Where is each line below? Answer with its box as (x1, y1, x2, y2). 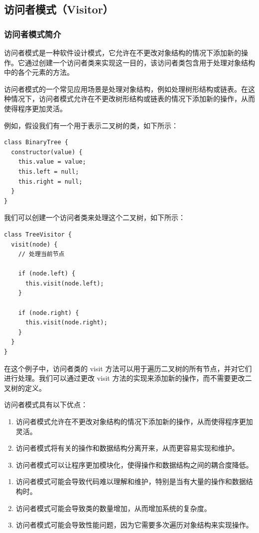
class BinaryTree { (4, 139, 68, 146)
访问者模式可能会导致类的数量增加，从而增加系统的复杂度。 (15, 503, 211, 513)
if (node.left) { (18, 270, 76, 277)
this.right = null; (18, 178, 83, 185)
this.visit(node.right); (25, 319, 108, 326)
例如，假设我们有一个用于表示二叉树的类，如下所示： (4, 120, 178, 130)
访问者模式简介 (4, 27, 61, 40)
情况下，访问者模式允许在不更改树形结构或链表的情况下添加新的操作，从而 (10, 93, 255, 104)
